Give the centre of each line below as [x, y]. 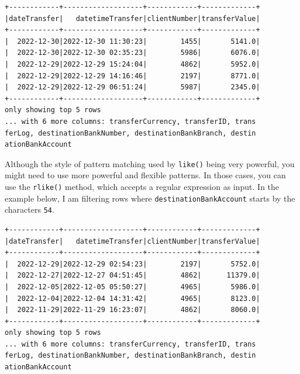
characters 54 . [30, 209]
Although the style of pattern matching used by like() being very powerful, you [150, 163]
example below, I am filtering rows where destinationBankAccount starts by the [150, 198]
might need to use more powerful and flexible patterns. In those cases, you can [145, 175]
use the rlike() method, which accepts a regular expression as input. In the [142, 186]
